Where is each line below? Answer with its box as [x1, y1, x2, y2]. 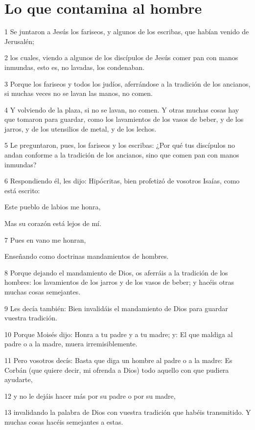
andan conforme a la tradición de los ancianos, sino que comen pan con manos [4, 150, 239, 160]
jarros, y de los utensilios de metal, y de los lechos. [4, 123, 157, 134]
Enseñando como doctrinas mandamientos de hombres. [4, 251, 169, 261]
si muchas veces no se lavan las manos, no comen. [4, 88, 153, 98]
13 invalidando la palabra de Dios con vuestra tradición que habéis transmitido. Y [4, 407, 251, 417]
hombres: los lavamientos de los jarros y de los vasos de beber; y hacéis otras [4, 277, 234, 287]
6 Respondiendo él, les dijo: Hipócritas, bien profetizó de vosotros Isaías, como [4, 176, 240, 186]
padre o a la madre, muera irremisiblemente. [4, 339, 138, 349]
